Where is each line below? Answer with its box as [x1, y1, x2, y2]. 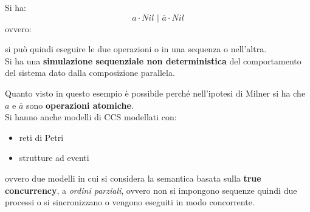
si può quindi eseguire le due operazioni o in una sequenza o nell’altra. [5, 43, 267, 55]
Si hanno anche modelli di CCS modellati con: [5, 111, 177, 123]
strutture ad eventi [19, 151, 89, 164]
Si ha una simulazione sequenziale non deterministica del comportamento [5, 54, 301, 67]
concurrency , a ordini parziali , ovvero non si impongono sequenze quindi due [5, 183, 297, 196]
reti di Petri [19, 131, 64, 143]
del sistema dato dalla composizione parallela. [5, 66, 175, 79]
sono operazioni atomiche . [26, 98, 134, 111]
